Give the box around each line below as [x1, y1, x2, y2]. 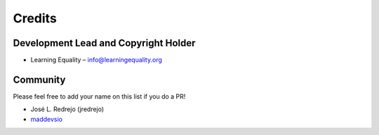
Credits [13, 10, 58, 26]
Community [13, 73, 66, 85]
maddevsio [30, 115, 63, 123]
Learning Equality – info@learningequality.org [30, 56, 163, 64]
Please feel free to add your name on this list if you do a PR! [13, 92, 186, 101]
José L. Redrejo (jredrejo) [30, 105, 105, 113]
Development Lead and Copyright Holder [13, 37, 196, 49]
